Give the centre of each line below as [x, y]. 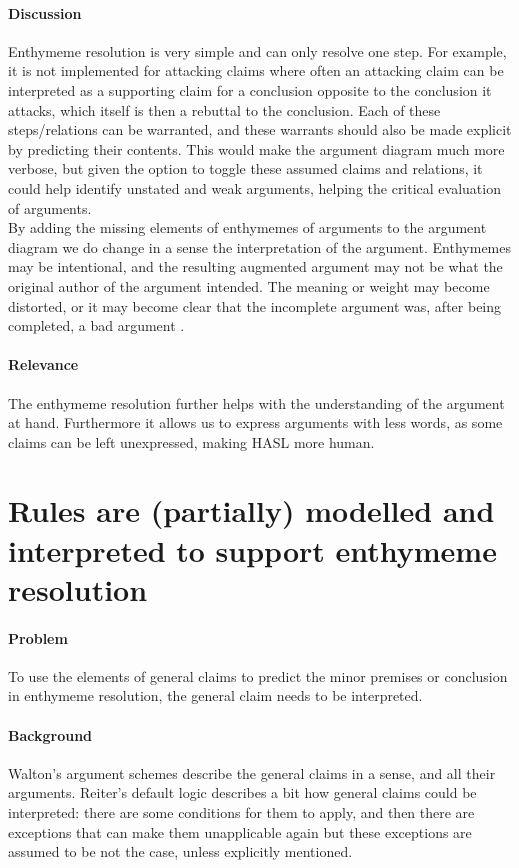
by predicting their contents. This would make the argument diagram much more [256, 148]
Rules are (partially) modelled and [251, 510]
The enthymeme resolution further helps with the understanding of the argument [256, 402]
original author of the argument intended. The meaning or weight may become [249, 285]
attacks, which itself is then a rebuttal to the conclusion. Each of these [224, 109]
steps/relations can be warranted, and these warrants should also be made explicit [260, 129]
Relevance [43, 364]
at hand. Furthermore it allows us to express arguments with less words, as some [255, 422]
